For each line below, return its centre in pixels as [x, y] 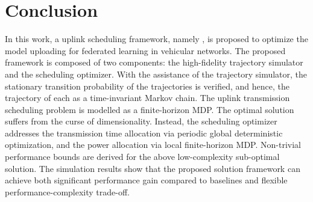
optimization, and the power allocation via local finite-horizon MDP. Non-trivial [153, 145]
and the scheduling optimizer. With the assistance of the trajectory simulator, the [156, 74]
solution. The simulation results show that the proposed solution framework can [153, 168]
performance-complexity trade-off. [68, 191]
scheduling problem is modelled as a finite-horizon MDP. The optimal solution [150, 109]
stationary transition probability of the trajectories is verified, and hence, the [147, 86]
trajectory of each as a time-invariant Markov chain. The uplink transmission [147, 98]
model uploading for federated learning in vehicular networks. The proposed [145, 50]
